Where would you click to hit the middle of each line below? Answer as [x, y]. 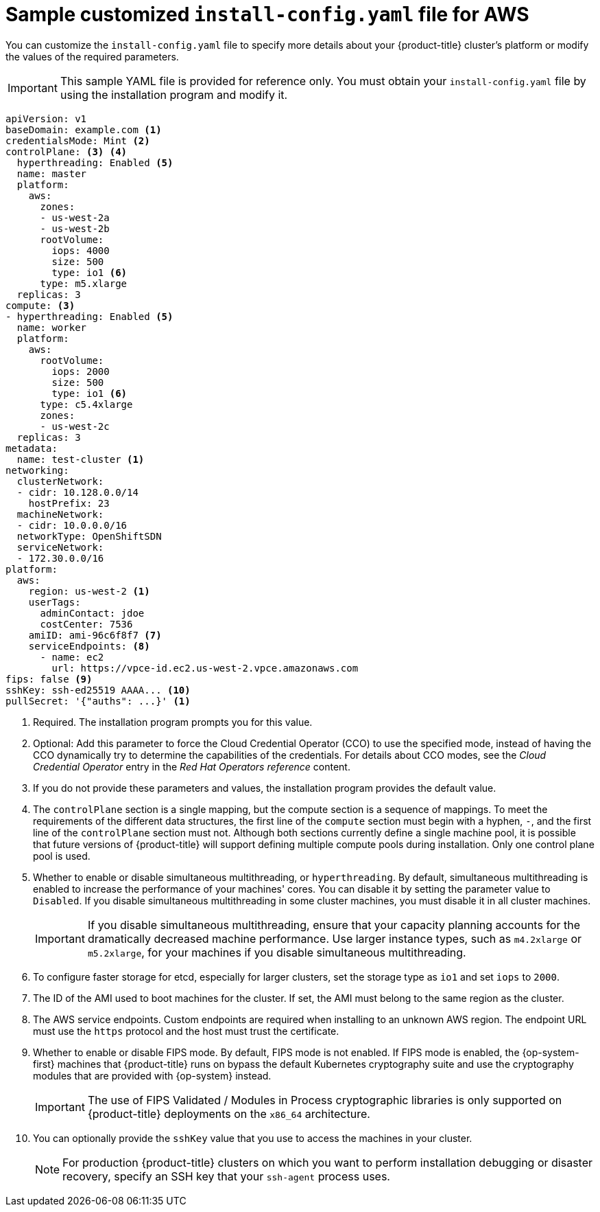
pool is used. [62, 856]
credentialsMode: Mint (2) [78, 140]
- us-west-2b [75, 228]
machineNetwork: [60, 514]
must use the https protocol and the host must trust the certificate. [186, 1031]
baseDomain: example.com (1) [84, 129]
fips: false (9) [49, 679]
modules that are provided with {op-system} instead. [152, 1075]
